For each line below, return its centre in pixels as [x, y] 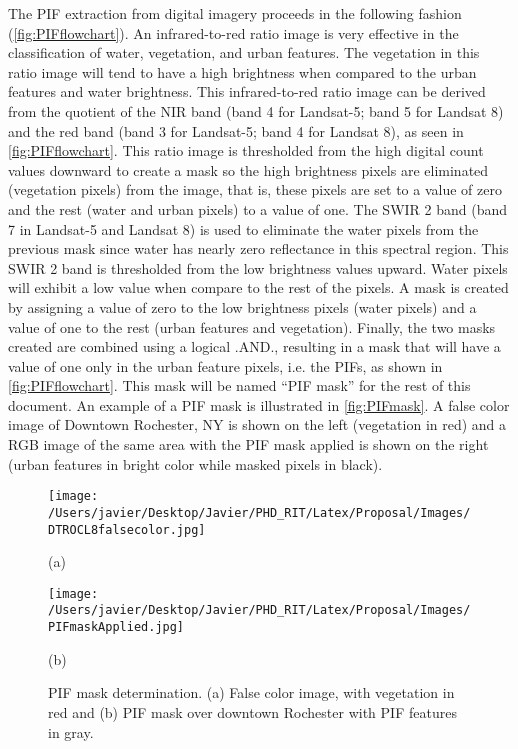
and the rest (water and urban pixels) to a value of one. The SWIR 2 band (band [258, 208]
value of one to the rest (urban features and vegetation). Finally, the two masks [252, 326]
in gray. [71, 731]
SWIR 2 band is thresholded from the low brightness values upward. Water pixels [258, 267]
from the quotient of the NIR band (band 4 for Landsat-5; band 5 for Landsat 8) [256, 110]
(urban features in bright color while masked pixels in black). [195, 463]
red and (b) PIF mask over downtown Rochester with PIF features [252, 711]
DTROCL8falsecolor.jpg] [127, 529]
